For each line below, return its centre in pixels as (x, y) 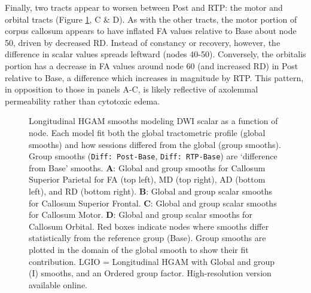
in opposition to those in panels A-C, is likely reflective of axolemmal (132, 89)
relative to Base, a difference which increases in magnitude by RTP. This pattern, (154, 77)
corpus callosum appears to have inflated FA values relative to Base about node (151, 31)
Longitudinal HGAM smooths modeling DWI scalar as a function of (153, 121)
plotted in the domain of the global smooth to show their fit (139, 249)
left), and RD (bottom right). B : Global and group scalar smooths (151, 191)
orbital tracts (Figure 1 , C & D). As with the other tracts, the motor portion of (151, 19)
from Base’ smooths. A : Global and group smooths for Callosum (147, 167)
